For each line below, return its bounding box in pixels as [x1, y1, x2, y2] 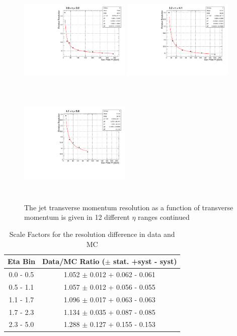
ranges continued [138, 212, 190, 222]
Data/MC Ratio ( [42, 256, 105, 267]
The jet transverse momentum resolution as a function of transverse [24, 202, 233, 212]
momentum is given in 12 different [24, 212, 130, 222]
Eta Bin [8, 256, 35, 267]
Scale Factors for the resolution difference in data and [9, 229, 175, 239]
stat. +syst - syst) [113, 256, 177, 267]
